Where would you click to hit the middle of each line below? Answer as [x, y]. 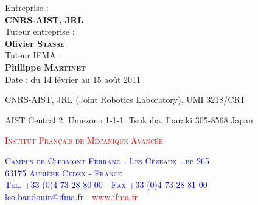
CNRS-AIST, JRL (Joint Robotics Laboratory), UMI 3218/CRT [125, 99]
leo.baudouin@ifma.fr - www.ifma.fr [71, 196]
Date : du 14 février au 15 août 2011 [73, 79]
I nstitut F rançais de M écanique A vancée [84, 140]
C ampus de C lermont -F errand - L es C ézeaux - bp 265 [107, 160]
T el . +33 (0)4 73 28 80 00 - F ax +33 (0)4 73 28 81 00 [106, 185]
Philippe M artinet [45, 67]
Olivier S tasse [35, 43]
